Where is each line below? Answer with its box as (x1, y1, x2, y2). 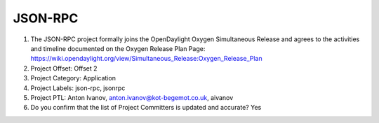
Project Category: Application (30, 74, 116, 82)
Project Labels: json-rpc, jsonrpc (30, 84, 126, 92)
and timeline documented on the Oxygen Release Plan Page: (30, 44, 206, 52)
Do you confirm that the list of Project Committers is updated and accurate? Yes (30, 103, 262, 112)
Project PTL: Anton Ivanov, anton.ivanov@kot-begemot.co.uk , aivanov (30, 93, 234, 101)
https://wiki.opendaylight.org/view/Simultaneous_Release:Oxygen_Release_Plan (30, 55, 262, 63)
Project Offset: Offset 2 (30, 64, 98, 73)
